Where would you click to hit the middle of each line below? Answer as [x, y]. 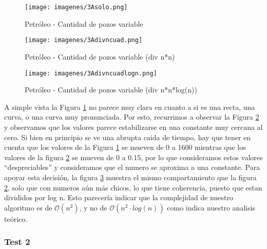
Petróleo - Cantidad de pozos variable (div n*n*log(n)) [111, 90]
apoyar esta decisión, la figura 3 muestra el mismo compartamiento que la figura [130, 177]
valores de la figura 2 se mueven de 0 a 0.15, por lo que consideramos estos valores [133, 157]
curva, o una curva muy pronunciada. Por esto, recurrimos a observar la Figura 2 [132, 117]
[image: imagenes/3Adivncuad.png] [84, 40]
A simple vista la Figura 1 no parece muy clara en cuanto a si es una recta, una [130, 107]
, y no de [93, 207]
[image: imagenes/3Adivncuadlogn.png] [91, 73]
